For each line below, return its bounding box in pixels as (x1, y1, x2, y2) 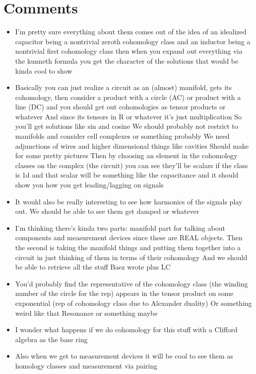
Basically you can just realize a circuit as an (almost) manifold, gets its (15, 82, 232, 93)
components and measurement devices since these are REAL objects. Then (15, 232, 243, 243)
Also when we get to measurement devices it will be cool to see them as (15, 351, 233, 361)
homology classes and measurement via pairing (15, 360, 157, 371)
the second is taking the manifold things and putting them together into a (15, 242, 241, 252)
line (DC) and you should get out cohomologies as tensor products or (15, 101, 226, 112)
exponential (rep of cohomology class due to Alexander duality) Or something (15, 297, 252, 308)
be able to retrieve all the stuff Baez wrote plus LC (15, 262, 171, 272)
